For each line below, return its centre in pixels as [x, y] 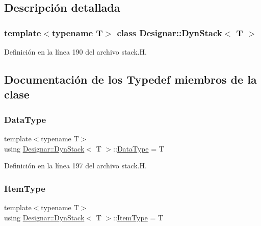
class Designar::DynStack [169, 32]
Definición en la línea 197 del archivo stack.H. [75, 166]
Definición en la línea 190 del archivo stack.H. [75, 52]
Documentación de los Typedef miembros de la [130, 79]
